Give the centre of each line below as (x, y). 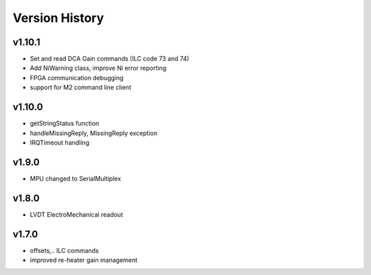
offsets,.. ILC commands (64, 250)
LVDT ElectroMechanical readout (77, 214)
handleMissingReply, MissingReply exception (94, 133)
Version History (58, 18)
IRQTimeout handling (59, 142)
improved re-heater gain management (83, 260)
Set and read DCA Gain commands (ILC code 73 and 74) (110, 59)
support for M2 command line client (81, 87)
